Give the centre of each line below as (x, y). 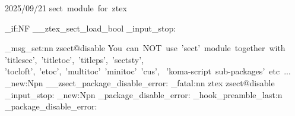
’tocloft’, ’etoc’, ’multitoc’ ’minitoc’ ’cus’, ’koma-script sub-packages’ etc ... (148, 71)
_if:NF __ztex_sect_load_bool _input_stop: (91, 28)
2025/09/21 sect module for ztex (66, 8)
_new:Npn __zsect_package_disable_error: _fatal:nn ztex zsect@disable (140, 82)
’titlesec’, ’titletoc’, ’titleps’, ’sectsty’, (74, 59)
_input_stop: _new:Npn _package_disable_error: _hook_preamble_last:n (144, 94)
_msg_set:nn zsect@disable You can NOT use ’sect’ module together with (145, 48)
